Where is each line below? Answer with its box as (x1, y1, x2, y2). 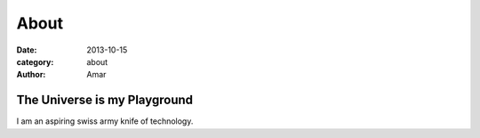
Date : (16, 45, 37, 55)
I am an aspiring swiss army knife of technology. (16, 116, 194, 126)
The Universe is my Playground (16, 93, 194, 108)
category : (16, 56, 54, 67)
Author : (16, 69, 46, 80)
